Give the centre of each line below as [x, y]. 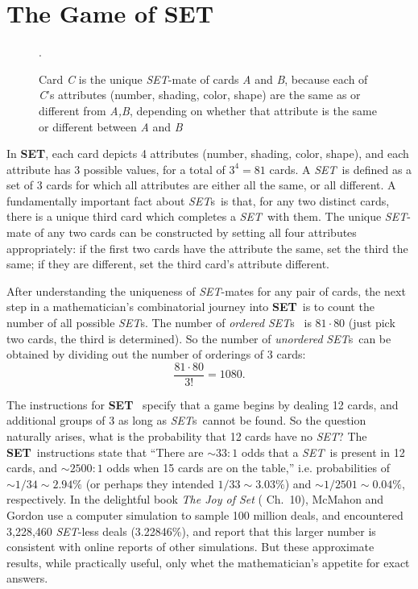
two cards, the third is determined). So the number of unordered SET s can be [199, 338]
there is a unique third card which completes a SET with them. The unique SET [207, 216]
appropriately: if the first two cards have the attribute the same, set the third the [207, 248]
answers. [27, 578]
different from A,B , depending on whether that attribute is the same [208, 110]
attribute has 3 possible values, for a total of [116, 169]
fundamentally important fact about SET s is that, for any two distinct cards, [198, 200]
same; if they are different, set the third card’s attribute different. [168, 264]
